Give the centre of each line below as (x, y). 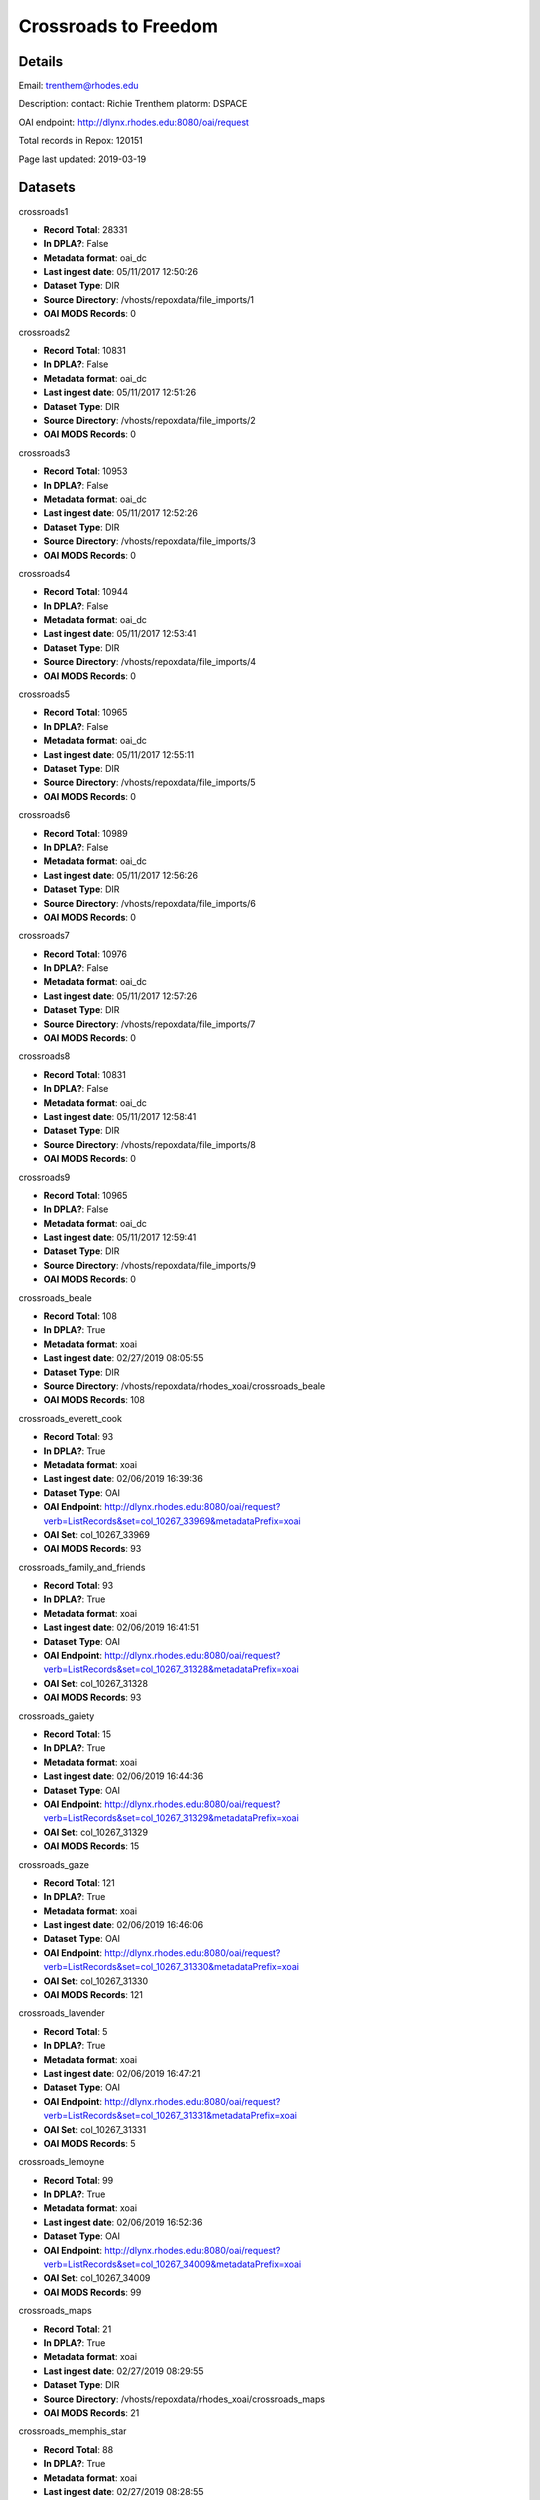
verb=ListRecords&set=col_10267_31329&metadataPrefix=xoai (171, 1818)
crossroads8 (44, 1056)
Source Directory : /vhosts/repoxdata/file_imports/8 (150, 1144)
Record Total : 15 (77, 1734)
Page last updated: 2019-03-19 (82, 159)
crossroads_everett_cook (70, 1418)
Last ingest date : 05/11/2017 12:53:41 (120, 634)
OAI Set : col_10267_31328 (96, 1683)
